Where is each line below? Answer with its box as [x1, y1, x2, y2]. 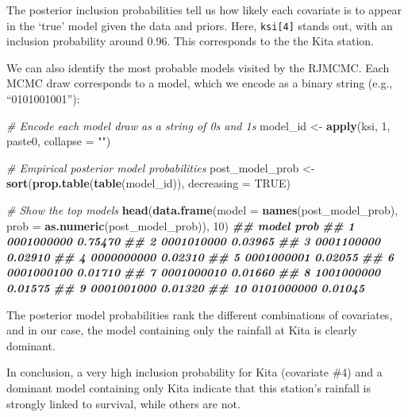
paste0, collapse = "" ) [6, 133, 111, 149]
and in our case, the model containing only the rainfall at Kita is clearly [6, 322, 357, 338]
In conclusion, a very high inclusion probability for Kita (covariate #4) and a [6, 364, 383, 380]
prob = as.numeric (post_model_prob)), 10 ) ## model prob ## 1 [6, 217, 355, 234]
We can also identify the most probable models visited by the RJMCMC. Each [6, 59, 390, 75]
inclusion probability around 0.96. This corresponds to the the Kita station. [6, 33, 374, 49]
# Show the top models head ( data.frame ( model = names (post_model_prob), [6, 202, 398, 218]
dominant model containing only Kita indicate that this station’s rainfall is [6, 379, 371, 396]
